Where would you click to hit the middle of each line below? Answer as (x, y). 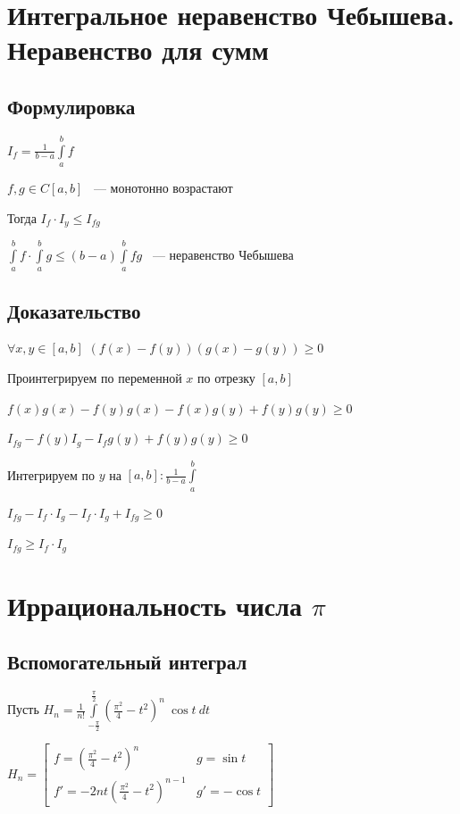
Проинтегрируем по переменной (95, 377)
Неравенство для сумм (138, 50)
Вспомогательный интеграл (127, 662)
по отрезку (226, 377)
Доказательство (74, 310)
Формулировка (71, 106)
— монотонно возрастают (163, 187)
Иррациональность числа (155, 605)
